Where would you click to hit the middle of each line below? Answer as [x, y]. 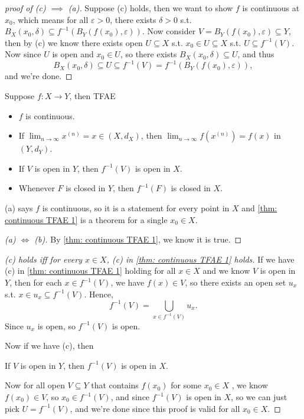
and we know [226, 271]
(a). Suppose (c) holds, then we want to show [151, 8]
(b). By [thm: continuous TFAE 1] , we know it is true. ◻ [138, 239]
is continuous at [271, 8]
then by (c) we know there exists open [74, 42]
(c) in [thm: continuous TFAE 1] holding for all [90, 271]
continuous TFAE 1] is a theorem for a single [86, 219]
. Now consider [169, 31]
